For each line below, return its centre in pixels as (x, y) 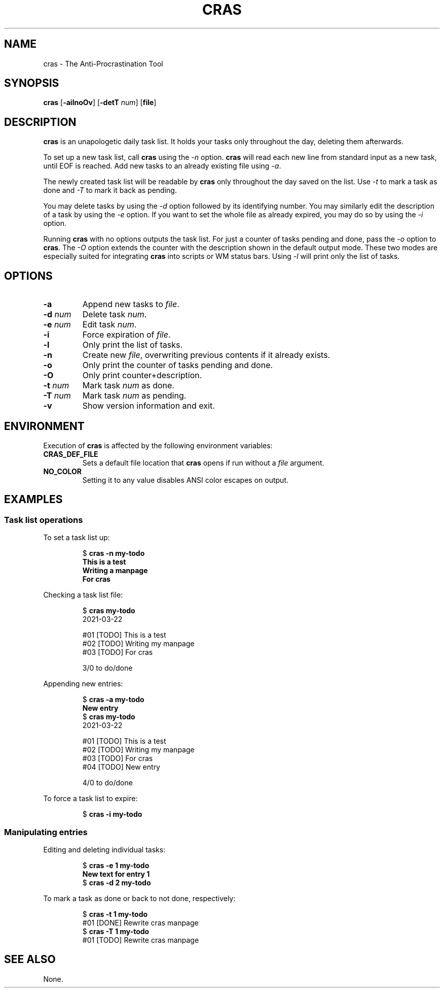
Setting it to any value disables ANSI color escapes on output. (186, 480)
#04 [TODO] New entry (121, 767)
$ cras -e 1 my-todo (116, 865)
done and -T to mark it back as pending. (110, 190)
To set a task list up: (77, 538)
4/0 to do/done (107, 783)
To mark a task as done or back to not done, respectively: (139, 898)
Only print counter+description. (142, 375)
